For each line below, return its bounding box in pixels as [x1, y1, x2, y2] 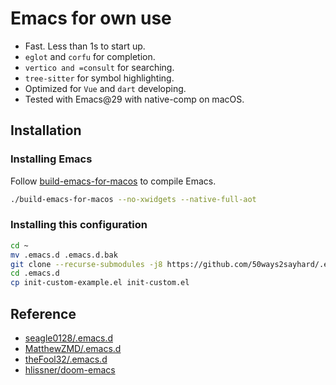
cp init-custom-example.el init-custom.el [10, 278, 190, 288]
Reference [10, 305, 77, 322]
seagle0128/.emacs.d [24, 332, 114, 344]
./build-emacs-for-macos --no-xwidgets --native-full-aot [10, 194, 257, 204]
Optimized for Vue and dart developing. [24, 82, 187, 94]
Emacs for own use [10, 7, 172, 30]
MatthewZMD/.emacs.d [24, 342, 122, 354]
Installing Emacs [10, 152, 93, 166]
